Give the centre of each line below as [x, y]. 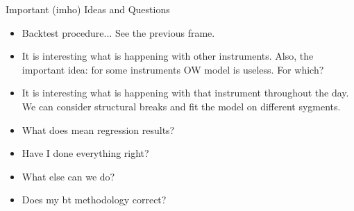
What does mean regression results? [98, 129]
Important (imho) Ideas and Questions [88, 9]
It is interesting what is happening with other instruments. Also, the [168, 56]
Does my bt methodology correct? [94, 200]
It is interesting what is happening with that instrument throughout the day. [185, 93]
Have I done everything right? [85, 153]
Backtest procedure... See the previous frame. [118, 32]
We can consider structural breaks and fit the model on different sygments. [181, 106]
